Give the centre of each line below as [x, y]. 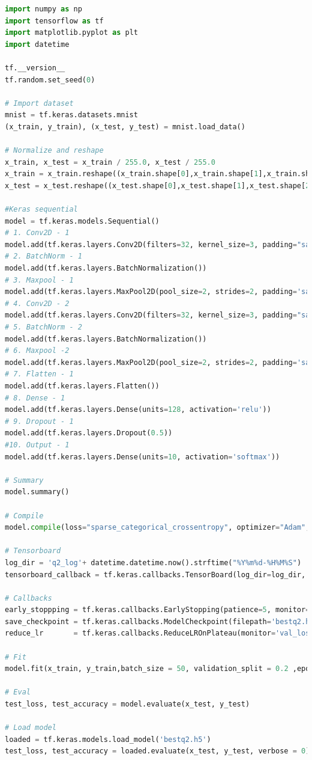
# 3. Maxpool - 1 [39, 280]
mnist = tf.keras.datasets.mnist [71, 115]
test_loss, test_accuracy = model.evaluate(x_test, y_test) [127, 704]
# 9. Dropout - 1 [39, 421]
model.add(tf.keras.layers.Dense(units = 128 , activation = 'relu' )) [138, 410]
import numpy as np [43, 9]
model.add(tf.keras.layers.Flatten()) [82, 386]
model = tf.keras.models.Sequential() [82, 221]
